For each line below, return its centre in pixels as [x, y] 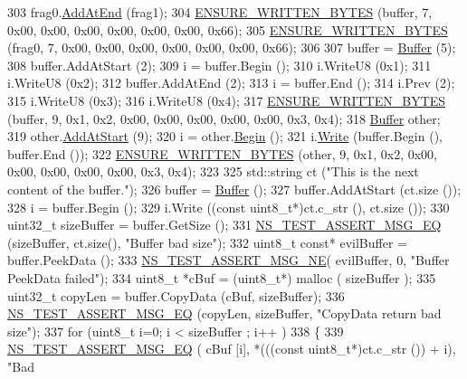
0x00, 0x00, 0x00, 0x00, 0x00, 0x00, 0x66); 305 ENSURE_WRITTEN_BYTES [228, 29]
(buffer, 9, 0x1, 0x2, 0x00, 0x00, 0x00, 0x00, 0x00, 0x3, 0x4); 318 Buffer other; [224, 118]
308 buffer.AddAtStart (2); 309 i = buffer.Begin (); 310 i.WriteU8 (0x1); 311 [219, 65]
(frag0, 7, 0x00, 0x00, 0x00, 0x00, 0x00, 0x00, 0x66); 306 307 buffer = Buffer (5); [232, 47]
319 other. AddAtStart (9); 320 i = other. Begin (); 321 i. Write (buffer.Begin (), [225, 136]
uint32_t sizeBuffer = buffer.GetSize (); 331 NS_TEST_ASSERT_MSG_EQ [224, 225]
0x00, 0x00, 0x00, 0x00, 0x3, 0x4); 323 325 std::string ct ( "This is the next [213, 171]
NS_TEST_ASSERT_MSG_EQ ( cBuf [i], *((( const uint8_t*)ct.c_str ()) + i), [232, 349]
